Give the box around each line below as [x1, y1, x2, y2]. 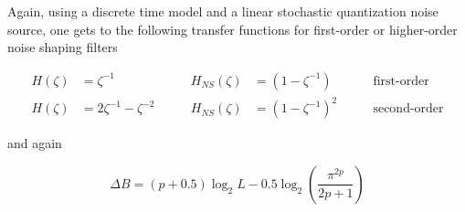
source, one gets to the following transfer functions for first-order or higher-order [7, 19, 458, 38]
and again [7, 133, 62, 153]
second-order [373, 102, 444, 116]
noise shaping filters [7, 37, 118, 57]
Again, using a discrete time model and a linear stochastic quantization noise [7, 2, 439, 20]
